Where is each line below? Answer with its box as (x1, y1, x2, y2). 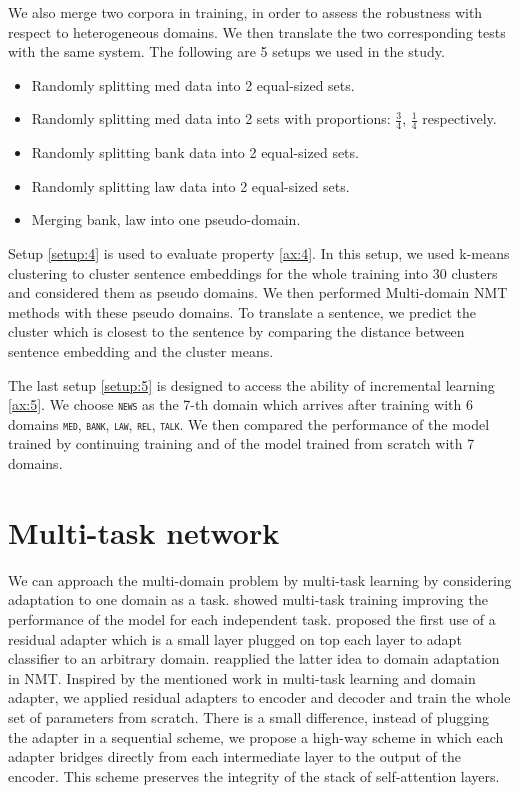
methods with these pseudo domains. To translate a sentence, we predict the (8, 301, 476, 322)
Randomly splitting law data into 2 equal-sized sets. (31, 175, 350, 196)
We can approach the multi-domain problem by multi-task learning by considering (8, 569, 512, 590)
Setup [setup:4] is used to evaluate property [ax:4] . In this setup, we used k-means (8, 242, 510, 263)
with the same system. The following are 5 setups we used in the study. (8, 41, 445, 62)
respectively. (422, 108, 497, 129)
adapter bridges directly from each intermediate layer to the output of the (8, 746, 461, 767)
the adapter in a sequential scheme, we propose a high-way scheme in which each (8, 726, 504, 747)
